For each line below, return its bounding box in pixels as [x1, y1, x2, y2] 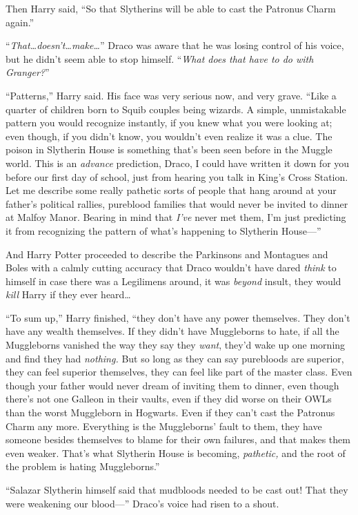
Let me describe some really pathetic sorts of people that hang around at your [6, 183, 337, 197]
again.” [6, 14, 34, 29]
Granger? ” [6, 65, 50, 79]
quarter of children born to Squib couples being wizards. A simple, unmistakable [6, 101, 346, 116]
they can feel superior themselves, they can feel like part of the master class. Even [6, 365, 352, 379]
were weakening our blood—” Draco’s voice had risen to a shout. [6, 496, 279, 510]
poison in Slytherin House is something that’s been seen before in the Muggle [6, 142, 332, 157]
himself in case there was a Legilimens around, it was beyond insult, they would [6, 273, 341, 288]
